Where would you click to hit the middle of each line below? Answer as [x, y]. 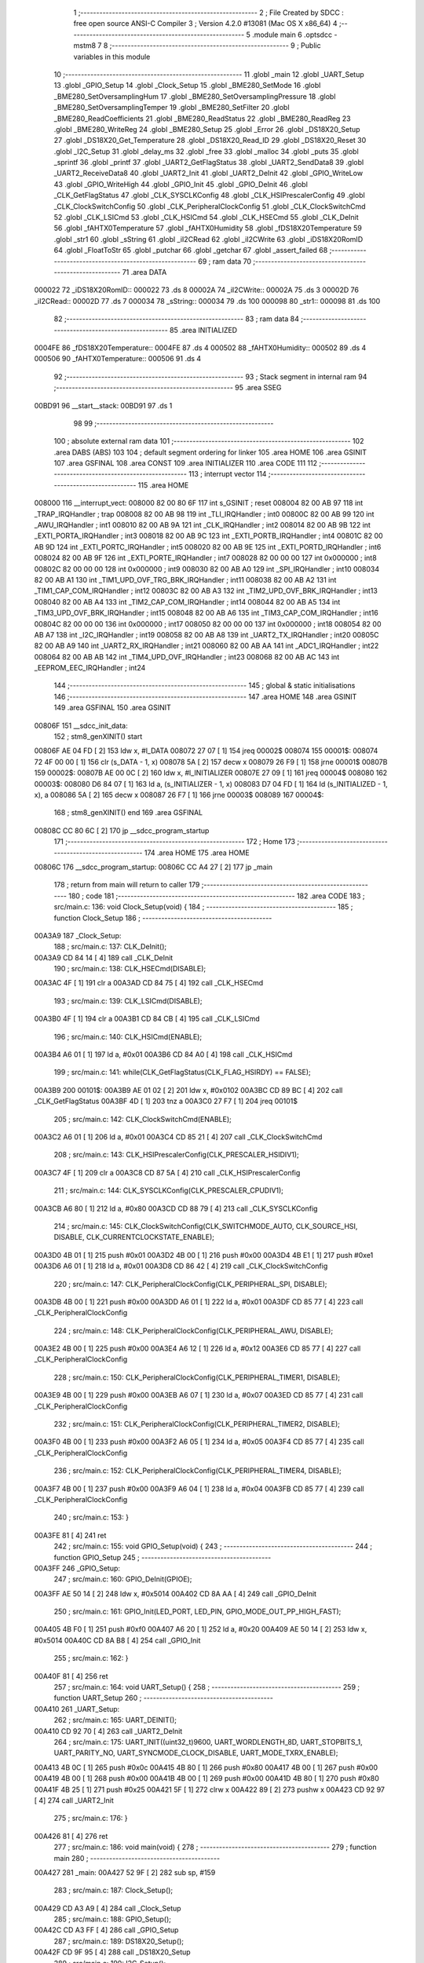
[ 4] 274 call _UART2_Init [74, 1800]
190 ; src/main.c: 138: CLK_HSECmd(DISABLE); [130, 969]
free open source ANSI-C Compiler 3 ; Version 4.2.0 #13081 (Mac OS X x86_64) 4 [205, 24]
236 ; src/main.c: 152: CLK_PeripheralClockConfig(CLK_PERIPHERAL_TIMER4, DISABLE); [197, 1471]
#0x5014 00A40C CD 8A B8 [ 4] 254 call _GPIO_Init [117, 1640]
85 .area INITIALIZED [203, 330]
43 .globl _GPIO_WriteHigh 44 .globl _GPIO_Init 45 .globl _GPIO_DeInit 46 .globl [181, 184]
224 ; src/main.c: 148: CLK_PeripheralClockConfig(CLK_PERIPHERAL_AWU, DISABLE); [194, 1330]
